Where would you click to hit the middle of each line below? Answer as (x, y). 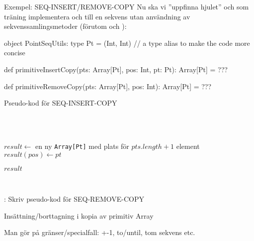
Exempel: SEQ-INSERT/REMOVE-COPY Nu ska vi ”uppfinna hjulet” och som (127, 6)
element (188, 146)
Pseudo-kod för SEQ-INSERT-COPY (61, 103)
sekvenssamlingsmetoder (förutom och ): (65, 26)
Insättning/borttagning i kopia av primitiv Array (79, 215)
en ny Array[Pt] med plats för (82, 146)
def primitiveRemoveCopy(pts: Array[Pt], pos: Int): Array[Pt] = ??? (108, 86)
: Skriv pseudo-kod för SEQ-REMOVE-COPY (74, 199)
